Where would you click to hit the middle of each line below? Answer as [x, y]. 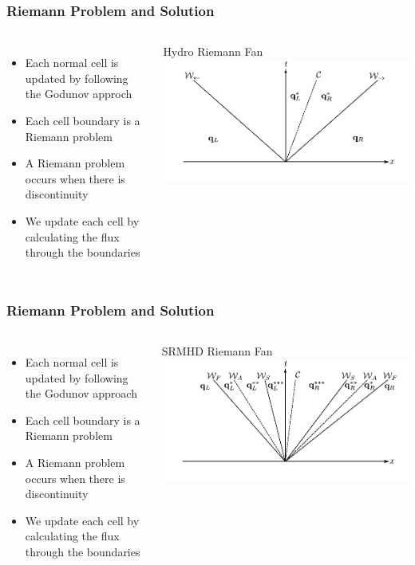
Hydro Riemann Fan [213, 51]
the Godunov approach [81, 393]
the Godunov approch [79, 94]
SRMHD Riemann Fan [217, 350]
